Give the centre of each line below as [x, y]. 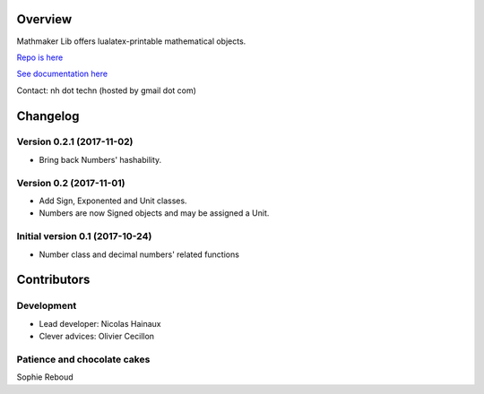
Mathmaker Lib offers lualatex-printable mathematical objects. [131, 41]
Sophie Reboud [45, 377]
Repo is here [40, 57]
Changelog [48, 116]
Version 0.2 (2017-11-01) [71, 183]
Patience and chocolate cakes [83, 359]
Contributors [53, 280]
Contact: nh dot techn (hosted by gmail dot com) [107, 90]
